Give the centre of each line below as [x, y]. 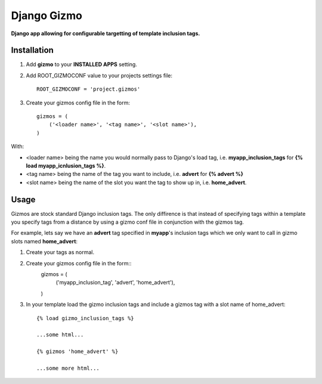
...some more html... [68, 368]
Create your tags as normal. [60, 252]
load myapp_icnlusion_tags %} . [66, 165]
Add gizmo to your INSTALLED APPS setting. [81, 64]
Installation [32, 50]
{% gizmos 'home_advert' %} [78, 352]
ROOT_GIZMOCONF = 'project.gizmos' [89, 89]
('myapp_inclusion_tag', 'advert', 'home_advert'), [115, 283]
